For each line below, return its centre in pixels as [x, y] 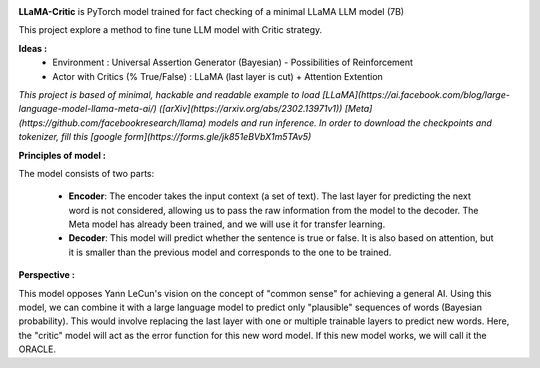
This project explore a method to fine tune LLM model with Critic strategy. [170, 30]
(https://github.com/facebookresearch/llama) [112, 122]
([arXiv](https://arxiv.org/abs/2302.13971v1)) [250, 109]
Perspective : [46, 275]
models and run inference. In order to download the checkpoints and [350, 122]
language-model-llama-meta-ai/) [87, 109]
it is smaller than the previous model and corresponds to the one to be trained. [230, 252]
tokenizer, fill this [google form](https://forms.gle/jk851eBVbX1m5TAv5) [165, 137]
